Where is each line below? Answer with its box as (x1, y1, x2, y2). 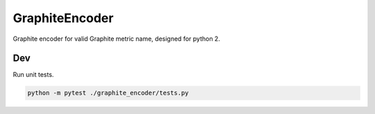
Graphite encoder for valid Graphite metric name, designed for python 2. (12, 35, 220, 43)
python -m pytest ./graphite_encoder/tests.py (27, 89, 189, 97)
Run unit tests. (12, 70, 54, 79)
